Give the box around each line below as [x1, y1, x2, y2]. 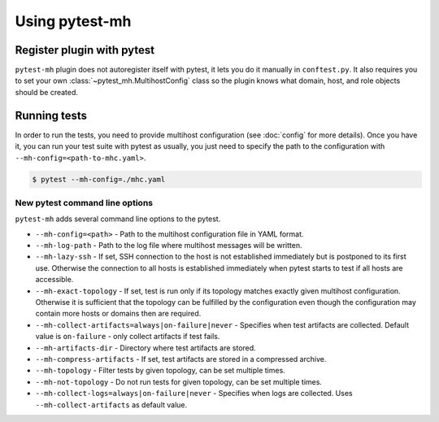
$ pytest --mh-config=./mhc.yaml [32, 175, 166, 184]
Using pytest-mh [15, 12, 132, 30]
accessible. [35, 275, 74, 285]
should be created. [15, 87, 79, 97]
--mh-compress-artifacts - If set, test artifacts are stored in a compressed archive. [35, 354, 327, 363]
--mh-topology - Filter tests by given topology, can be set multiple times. [35, 366, 286, 376]
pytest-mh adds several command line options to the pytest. [15, 214, 221, 224]
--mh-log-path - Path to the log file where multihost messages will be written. [35, 241, 302, 250]
